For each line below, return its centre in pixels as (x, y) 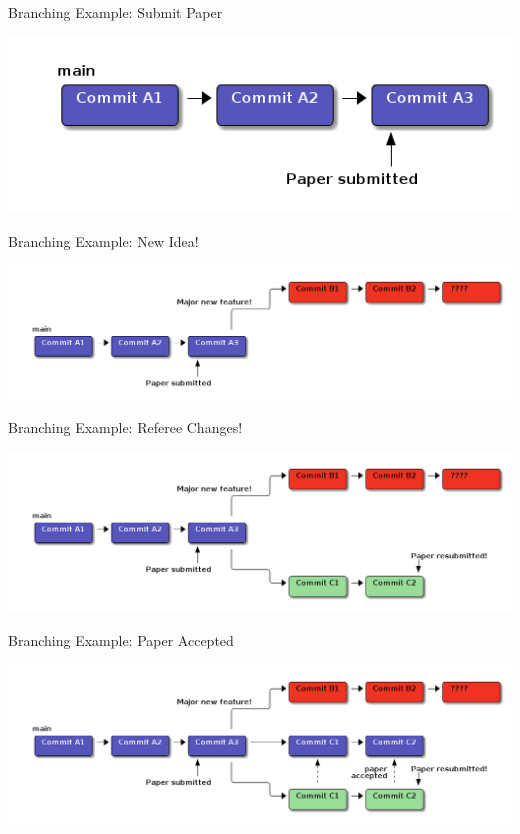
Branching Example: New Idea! (103, 240)
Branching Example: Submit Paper (115, 12)
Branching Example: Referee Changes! (125, 427)
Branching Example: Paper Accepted (121, 640)
